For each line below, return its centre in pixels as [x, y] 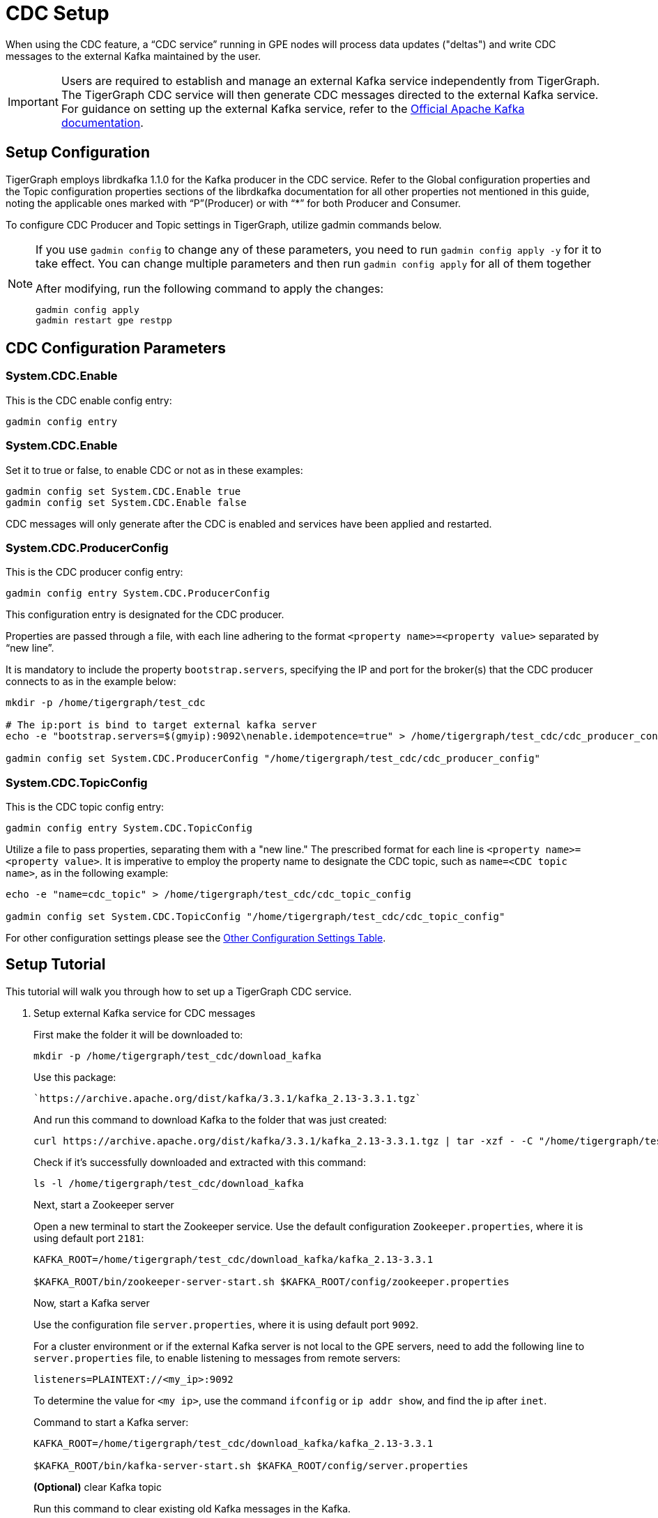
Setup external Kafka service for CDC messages [145, 1013]
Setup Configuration [78, 153]
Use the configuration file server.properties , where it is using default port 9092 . [226, 1324]
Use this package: [75, 1077]
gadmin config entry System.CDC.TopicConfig [129, 828]
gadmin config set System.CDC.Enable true [123, 491]
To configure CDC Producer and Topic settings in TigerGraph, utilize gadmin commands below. [224, 224]
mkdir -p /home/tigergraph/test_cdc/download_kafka [178, 1056]
